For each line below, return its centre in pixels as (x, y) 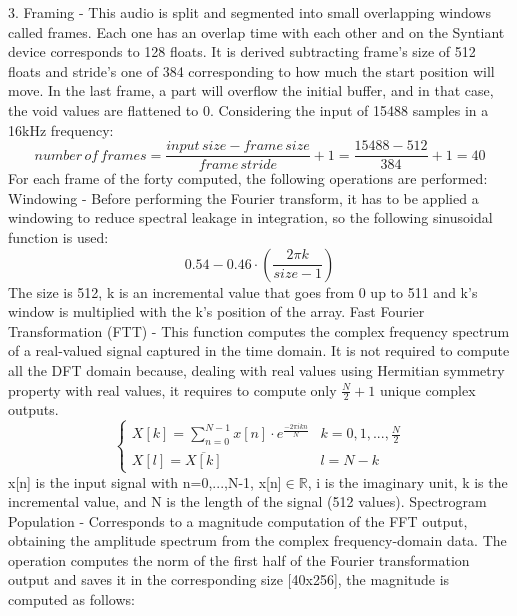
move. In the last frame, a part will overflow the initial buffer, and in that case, (251, 90)
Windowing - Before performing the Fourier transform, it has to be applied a (243, 197)
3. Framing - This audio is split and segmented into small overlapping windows (249, 12)
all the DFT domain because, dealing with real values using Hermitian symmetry (256, 369)
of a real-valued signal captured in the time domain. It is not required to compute (259, 350)
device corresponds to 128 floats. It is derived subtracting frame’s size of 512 (242, 51)
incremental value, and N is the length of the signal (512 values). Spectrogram (247, 501)
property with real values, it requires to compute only (172, 389)
